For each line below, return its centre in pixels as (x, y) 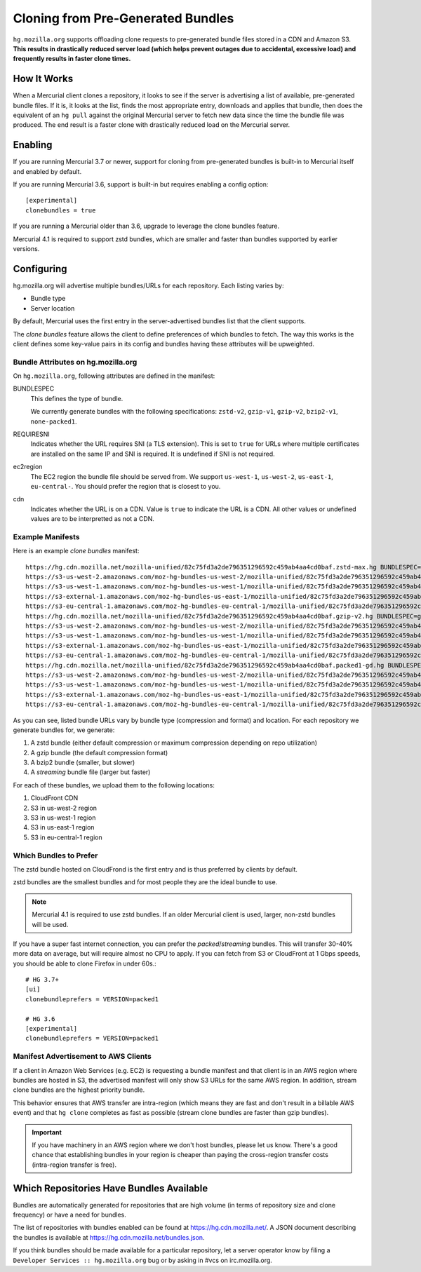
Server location (53, 308)
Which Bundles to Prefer (55, 855)
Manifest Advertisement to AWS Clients (82, 1057)
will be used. (50, 924)
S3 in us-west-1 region (63, 818)
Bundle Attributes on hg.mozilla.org (75, 362)
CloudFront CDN (54, 798)
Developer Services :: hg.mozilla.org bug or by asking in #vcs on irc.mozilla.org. (143, 1260)
